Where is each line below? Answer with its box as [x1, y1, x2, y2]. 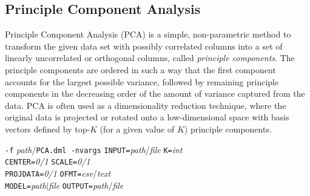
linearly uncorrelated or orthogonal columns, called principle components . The [5, 51, 295, 64]
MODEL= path [5, 178, 47, 191]
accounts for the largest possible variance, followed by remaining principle [5, 75, 279, 88]
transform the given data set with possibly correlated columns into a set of [5, 39, 283, 52]
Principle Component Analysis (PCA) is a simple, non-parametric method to [5, 28, 291, 41]
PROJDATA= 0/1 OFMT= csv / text [5, 166, 111, 179]
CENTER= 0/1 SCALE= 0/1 [5, 155, 90, 168]
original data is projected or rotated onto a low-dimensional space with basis [5, 111, 289, 123]
